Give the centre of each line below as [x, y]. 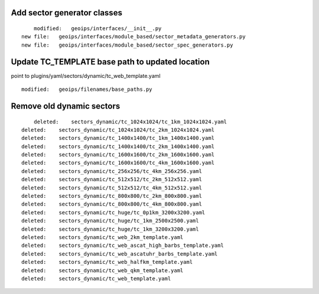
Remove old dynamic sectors [66, 106]
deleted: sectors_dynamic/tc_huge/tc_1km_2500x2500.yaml [110, 221]
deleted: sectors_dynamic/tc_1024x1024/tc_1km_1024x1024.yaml [130, 122]
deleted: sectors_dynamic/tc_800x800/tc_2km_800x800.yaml [112, 196]
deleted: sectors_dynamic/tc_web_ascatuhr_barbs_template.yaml [120, 254]
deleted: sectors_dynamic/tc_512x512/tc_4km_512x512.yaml [112, 188]
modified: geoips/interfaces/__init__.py [97, 29]
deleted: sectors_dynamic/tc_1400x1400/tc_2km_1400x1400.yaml [118, 146]
